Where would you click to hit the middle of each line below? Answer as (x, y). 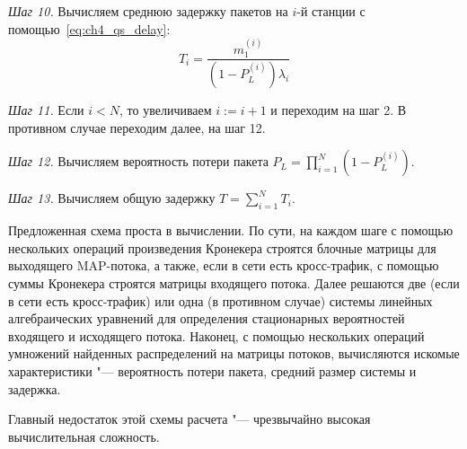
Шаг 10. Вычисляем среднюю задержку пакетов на (148, 11)
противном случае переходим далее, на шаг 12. (137, 127)
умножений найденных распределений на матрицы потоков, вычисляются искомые (234, 353)
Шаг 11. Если (46, 110)
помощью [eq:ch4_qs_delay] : (89, 28)
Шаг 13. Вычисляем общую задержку (112, 198)
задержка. (35, 388)
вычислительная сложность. (84, 436)
